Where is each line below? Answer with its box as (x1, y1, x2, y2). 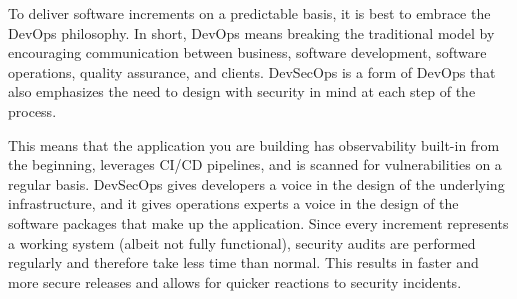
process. (8, 100, 57, 121)
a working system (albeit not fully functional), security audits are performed (8, 232, 476, 253)
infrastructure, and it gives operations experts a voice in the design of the (8, 193, 459, 214)
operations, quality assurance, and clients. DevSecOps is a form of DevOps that (8, 61, 496, 82)
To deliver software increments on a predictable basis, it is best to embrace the (8, 3, 491, 23)
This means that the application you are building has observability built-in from (8, 134, 500, 155)
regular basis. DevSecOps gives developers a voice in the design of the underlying (8, 173, 505, 194)
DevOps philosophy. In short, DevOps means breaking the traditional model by (8, 22, 495, 43)
